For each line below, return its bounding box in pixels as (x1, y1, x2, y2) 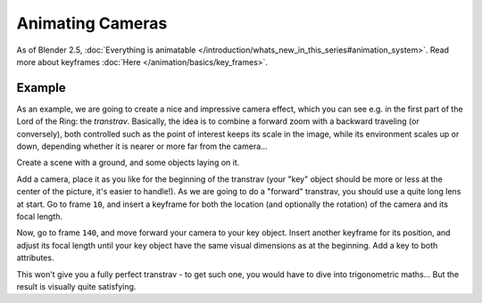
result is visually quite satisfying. (16, 281, 137, 291)
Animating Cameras (16, 13, 168, 33)
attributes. (16, 252, 54, 263)
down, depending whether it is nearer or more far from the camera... (16, 141, 268, 151)
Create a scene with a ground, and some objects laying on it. (16, 157, 240, 168)
